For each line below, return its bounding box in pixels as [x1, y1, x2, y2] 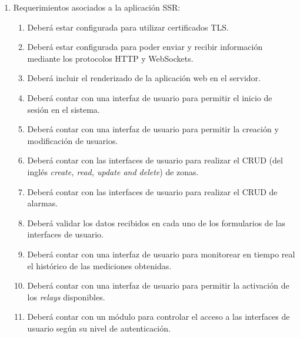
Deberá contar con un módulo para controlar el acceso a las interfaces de [27, 310, 290, 323]
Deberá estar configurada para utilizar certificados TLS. [27, 21, 229, 33]
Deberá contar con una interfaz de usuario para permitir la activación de [27, 279, 289, 292]
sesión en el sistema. [27, 103, 100, 115]
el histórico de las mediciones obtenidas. [27, 259, 172, 272]
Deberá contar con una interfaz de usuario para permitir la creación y [27, 123, 279, 135]
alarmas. [27, 197, 58, 209]
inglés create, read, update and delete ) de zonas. [27, 165, 199, 178]
